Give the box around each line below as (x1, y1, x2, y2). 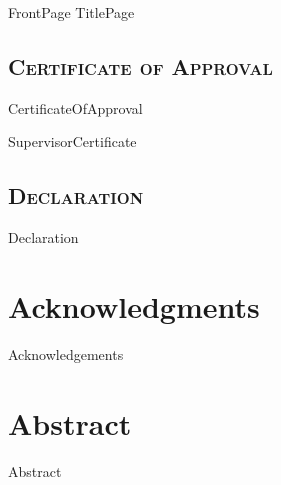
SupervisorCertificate (8, 131, 137, 152)
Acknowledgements (8, 343, 124, 364)
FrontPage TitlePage (8, 2, 135, 22)
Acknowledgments (8, 285, 260, 326)
